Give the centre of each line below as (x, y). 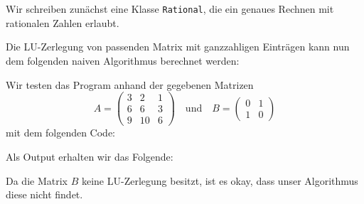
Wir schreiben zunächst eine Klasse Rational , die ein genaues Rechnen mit (170, 9)
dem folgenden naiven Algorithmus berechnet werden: (123, 61)
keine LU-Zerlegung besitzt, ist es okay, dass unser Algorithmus (220, 180)
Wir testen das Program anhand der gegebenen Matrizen (130, 84)
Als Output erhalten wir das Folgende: (90, 156)
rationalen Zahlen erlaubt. (63, 22)
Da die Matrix (37, 180)
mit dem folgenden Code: (60, 133)
